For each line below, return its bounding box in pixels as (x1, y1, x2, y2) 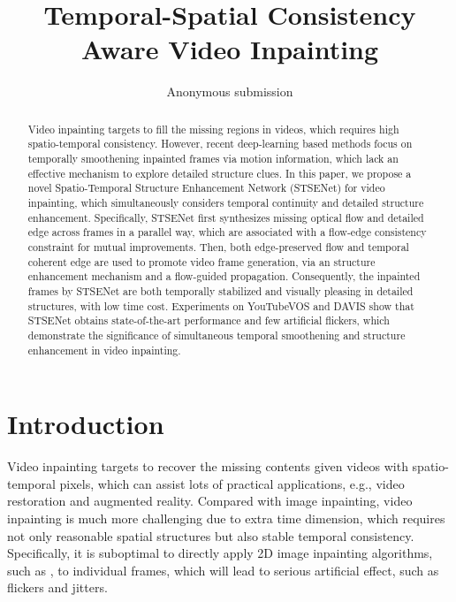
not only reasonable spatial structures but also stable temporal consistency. (7, 526, 414, 545)
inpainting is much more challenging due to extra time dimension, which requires (7, 508, 445, 527)
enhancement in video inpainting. (27, 342, 181, 357)
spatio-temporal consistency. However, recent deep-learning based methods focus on (27, 136, 413, 151)
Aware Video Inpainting (80, 31, 379, 67)
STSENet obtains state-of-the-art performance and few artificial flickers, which (27, 313, 390, 328)
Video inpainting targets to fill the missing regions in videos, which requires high (27, 121, 399, 136)
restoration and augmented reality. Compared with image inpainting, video (7, 492, 413, 510)
